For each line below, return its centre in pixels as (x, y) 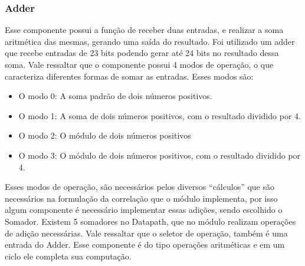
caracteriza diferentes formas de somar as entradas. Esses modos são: (129, 76)
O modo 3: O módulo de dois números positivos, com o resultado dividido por (160, 155)
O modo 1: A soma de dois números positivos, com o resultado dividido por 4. (160, 115)
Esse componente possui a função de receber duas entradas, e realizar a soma (144, 30)
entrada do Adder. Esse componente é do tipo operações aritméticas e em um (145, 244)
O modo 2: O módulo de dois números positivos (105, 135)
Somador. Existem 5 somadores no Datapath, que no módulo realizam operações (150, 221)
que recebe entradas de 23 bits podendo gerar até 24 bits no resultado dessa (142, 53)
